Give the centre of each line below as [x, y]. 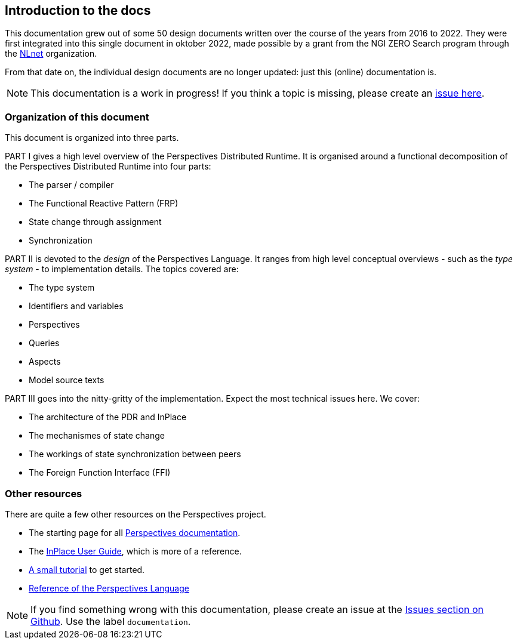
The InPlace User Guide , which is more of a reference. [135, 551]
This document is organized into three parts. [92, 138]
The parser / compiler [71, 185]
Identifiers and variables [76, 306]
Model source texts [67, 380]
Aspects [45, 362]
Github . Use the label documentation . [111, 621]
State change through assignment [95, 222]
